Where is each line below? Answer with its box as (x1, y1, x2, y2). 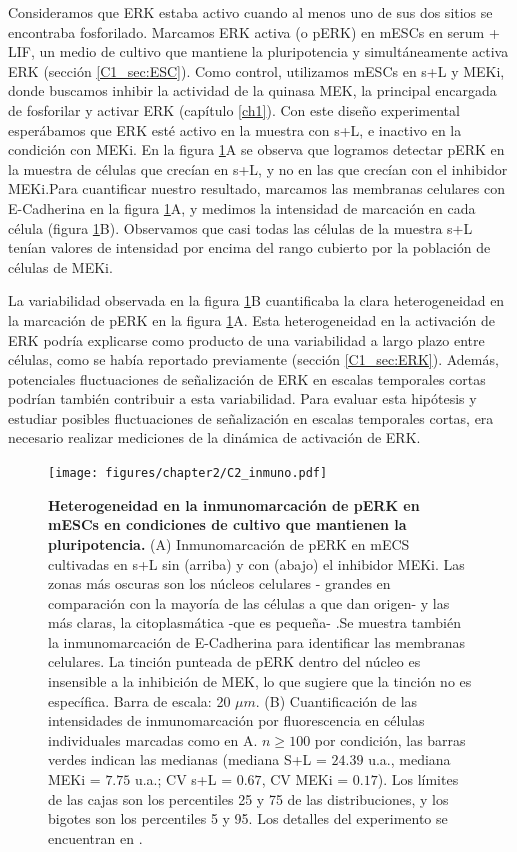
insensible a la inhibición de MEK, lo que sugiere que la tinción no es (48, 671, 472, 692)
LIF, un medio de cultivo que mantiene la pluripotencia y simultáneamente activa (8, 41, 509, 62)
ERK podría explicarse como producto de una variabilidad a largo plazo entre (8, 329, 485, 350)
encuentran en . (48, 827, 143, 848)
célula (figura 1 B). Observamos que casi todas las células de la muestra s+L (8, 217, 473, 238)
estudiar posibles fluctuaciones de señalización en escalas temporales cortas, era (8, 407, 494, 428)
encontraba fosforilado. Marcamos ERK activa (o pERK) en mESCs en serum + (8, 21, 500, 42)
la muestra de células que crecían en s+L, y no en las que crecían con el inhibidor (8, 158, 508, 179)
